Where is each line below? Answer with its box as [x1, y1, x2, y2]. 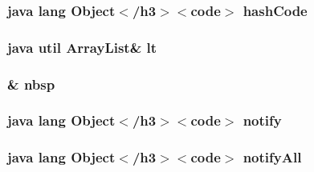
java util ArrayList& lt [7, 37, 157, 57]
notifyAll [243, 147, 302, 167]
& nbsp [7, 74, 55, 94]
